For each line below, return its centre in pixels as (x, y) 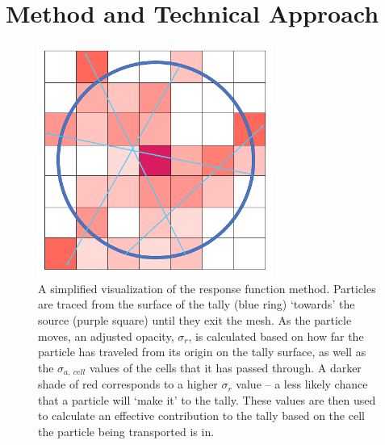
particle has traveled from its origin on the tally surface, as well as (202, 352)
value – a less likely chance (302, 384)
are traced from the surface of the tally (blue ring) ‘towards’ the (197, 304)
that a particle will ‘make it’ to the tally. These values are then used (207, 399)
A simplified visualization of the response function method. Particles (207, 288)
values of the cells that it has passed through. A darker (225, 367)
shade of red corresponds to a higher (128, 384)
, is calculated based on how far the (276, 336)
